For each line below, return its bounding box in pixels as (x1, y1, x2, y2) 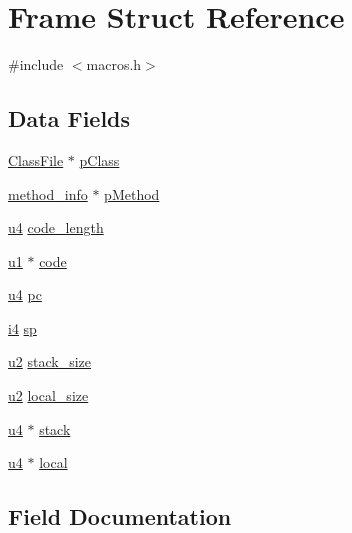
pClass (79, 149, 120, 170)
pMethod (104, 183, 160, 204)
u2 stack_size (8, 351, 91, 372)
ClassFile (8, 149, 64, 170)
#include (8, 54, 64, 75)
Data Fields (8, 103, 131, 134)
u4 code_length (8, 217, 104, 238)
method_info (8, 183, 88, 204)
